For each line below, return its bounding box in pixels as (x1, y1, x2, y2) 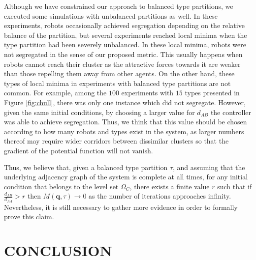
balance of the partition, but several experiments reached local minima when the (4, 29, 247, 40)
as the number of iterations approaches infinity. (89, 191, 231, 201)
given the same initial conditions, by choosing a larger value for (4, 107, 195, 117)
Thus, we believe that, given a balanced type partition (4, 162, 168, 172)
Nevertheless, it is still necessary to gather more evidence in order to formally (4, 202, 238, 212)
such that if (217, 181, 252, 191)
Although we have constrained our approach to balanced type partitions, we (4, 1, 233, 11)
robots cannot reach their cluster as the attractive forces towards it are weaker (4, 58, 241, 69)
